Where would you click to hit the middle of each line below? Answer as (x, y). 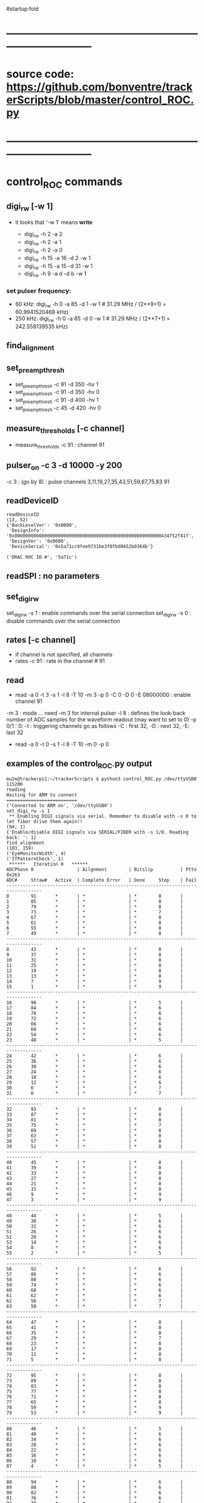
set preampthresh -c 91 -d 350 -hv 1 (57, 385)
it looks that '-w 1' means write (54, 222)
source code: (40, 74)
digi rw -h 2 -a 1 (43, 243)
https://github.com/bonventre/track (100, 87)
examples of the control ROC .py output (79, 764)
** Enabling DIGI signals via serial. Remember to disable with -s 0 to (103, 816)
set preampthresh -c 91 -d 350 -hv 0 (57, 393)
